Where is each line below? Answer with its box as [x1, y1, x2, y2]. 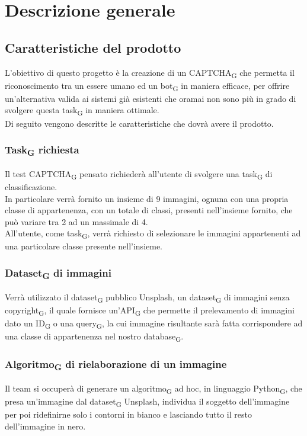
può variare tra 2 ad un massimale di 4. [5, 215, 148, 227]
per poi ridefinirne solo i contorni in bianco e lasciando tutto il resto [5, 408, 252, 421]
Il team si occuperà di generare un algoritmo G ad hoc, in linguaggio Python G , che [5, 381, 302, 396]
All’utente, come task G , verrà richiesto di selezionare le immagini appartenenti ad [5, 227, 301, 241]
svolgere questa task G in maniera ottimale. [5, 104, 159, 118]
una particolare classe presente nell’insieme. [5, 240, 163, 252]
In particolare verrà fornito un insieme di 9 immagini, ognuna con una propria [5, 192, 289, 204]
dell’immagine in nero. [5, 419, 86, 432]
